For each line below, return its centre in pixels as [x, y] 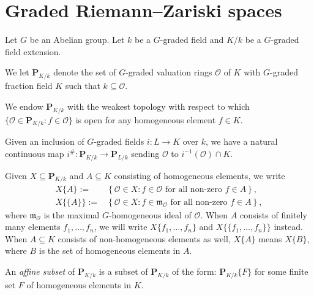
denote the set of [85, 72]
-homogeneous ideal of [150, 214]
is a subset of [123, 271]
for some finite [281, 271]
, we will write [121, 227]
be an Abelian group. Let [77, 40]
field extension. [33, 51]
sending [145, 153]
